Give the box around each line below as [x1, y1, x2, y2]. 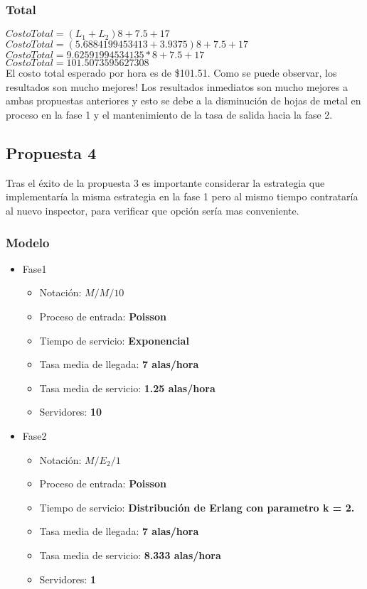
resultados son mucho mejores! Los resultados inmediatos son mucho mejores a [6, 79, 348, 94]
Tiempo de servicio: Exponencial [39, 333, 189, 347]
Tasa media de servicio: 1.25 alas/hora [39, 380, 216, 395]
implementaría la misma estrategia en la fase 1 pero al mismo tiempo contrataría [6, 189, 358, 204]
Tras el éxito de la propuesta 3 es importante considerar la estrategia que [6, 175, 325, 190]
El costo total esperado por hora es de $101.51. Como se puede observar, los [6, 65, 337, 80]
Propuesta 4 [6, 141, 97, 163]
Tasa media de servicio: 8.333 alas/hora [39, 547, 221, 562]
